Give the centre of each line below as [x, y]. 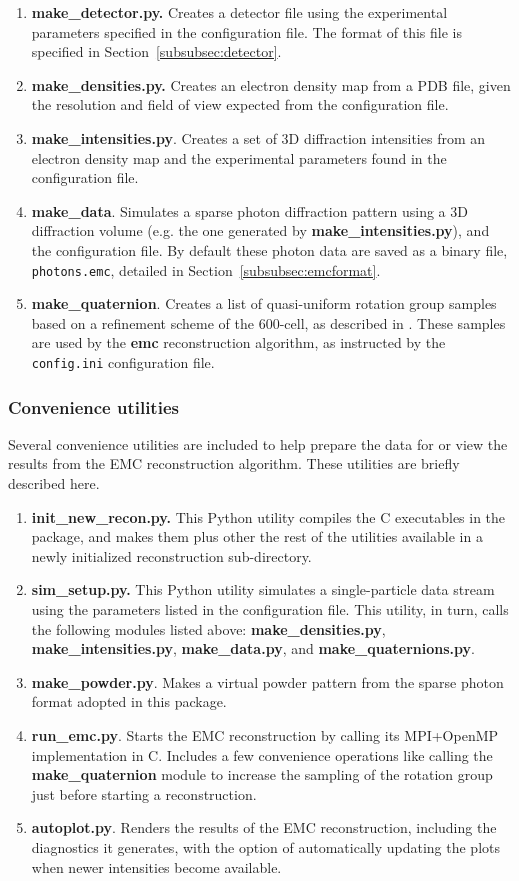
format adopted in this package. [129, 701]
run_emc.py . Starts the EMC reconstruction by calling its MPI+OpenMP [265, 734]
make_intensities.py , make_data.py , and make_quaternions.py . [253, 648]
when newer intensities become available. [156, 866]
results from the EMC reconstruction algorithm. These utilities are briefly [234, 463]
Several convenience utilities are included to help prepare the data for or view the [258, 443]
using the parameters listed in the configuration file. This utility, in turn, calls [270, 609]
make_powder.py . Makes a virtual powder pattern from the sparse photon [267, 681]
